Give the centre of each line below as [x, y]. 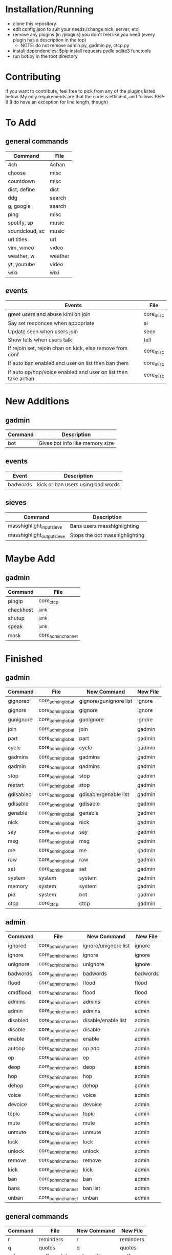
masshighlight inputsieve [35, 526]
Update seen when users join [43, 331]
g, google [19, 206]
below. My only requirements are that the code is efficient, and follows [79, 96]
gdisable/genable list [104, 794]
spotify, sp [20, 223]
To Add [21, 123]
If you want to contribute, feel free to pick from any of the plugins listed [80, 91]
